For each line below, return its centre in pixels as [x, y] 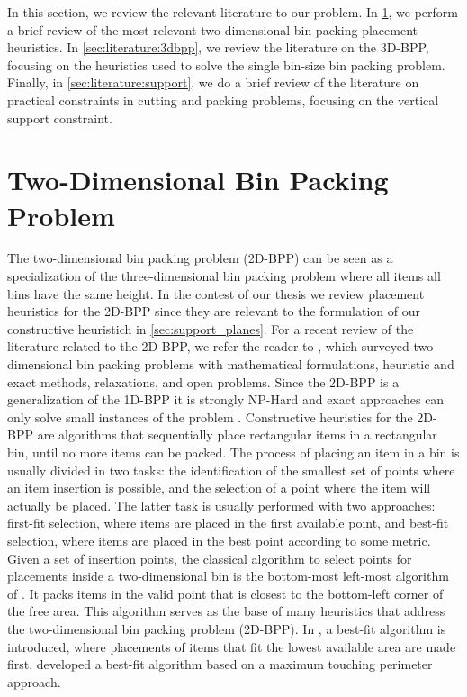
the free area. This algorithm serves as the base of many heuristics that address [226, 611]
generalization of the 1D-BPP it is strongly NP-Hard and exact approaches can [226, 399]
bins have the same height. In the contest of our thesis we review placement [216, 293]
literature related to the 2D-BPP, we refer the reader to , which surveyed [208, 346]
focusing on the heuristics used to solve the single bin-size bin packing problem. [226, 64]
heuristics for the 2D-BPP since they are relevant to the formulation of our [214, 311]
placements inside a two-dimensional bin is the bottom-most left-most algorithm [228, 576]
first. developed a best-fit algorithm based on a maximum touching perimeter [220, 664]
